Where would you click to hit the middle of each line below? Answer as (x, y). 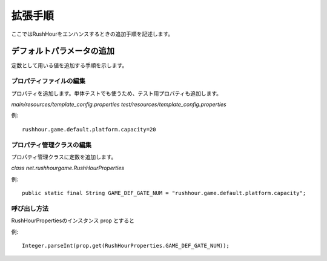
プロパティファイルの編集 (48, 81)
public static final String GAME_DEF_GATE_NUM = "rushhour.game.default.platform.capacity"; (164, 193)
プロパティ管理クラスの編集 (51, 145)
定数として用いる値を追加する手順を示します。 (69, 65)
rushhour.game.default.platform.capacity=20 (89, 129)
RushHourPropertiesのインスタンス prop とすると (73, 220)
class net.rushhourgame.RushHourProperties (68, 168)
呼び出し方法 (30, 208)
